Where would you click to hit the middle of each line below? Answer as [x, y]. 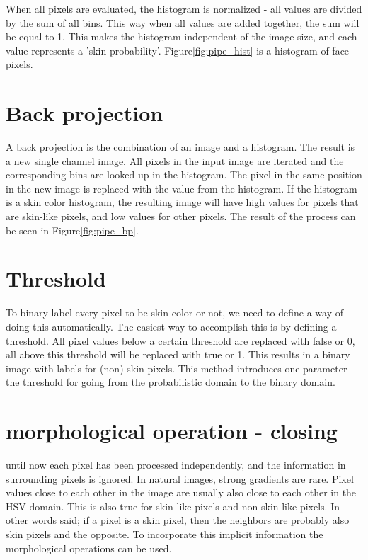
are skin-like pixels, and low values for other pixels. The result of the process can [181, 216]
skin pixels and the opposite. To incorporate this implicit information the [165, 534]
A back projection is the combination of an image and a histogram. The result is [180, 147]
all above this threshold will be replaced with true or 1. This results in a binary [178, 354]
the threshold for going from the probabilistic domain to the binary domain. [171, 382]
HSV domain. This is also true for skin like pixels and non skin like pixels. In [173, 506]
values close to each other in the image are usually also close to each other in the [181, 492]
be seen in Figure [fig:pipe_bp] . [72, 230]
